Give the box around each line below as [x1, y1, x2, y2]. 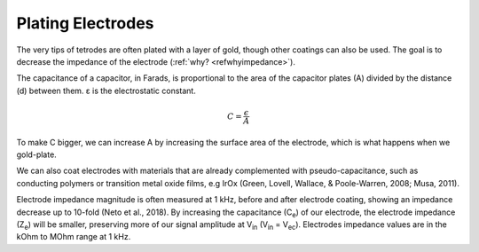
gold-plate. [16, 149, 57, 160]
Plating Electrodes [16, 13, 154, 33]
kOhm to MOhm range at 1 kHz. [16, 232, 131, 242]
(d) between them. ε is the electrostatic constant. [16, 85, 197, 96]
